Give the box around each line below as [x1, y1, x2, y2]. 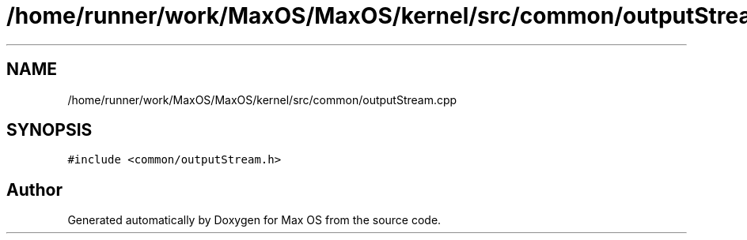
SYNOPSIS [6, 120, 93, 141]
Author [6, 179, 63, 200]
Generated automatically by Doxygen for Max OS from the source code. [67, 213, 442, 227]
